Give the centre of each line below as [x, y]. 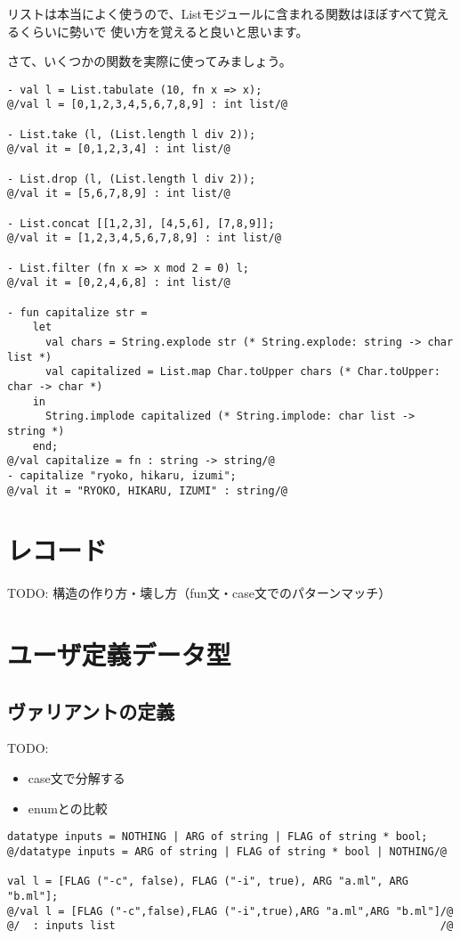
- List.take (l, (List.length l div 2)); [132, 134]
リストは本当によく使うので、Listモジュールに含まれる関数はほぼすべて [216, 13]
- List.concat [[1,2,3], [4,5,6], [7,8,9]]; [141, 223]
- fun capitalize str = [77, 312]
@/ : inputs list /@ [230, 926]
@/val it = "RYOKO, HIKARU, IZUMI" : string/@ [147, 490]
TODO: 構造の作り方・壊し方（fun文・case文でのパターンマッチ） [199, 593]
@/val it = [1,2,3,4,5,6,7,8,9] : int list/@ [144, 238]
